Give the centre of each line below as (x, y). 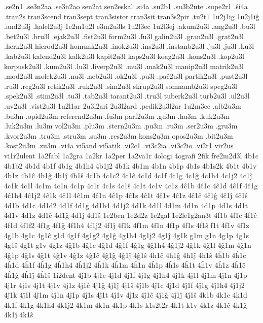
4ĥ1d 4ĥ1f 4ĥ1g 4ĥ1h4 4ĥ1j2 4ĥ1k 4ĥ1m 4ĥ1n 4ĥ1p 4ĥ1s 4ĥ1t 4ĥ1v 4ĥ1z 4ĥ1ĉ (125, 265)
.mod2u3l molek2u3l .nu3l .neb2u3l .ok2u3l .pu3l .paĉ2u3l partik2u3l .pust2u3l (126, 76)
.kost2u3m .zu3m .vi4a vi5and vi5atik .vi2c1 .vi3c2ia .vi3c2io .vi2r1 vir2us (119, 146)
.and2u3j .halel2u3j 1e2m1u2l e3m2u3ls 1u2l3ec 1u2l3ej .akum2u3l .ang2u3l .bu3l (130, 26)
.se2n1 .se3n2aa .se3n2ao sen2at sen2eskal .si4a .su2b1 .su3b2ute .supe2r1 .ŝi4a (126, 6)
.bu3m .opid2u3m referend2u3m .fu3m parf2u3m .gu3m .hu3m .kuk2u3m (117, 116)
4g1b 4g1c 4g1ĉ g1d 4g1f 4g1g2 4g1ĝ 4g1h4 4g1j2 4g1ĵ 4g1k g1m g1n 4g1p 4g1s (127, 235)
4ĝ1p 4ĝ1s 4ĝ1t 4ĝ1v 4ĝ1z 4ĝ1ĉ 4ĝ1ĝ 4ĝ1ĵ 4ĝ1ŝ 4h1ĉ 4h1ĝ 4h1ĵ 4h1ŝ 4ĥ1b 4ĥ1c (125, 255)
